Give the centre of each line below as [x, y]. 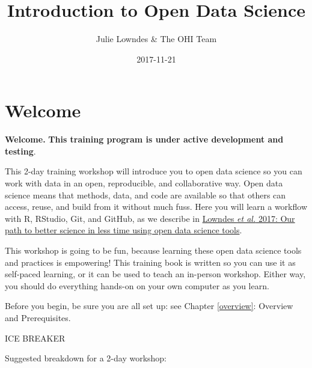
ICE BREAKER [35, 338]
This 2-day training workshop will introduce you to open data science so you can [154, 171]
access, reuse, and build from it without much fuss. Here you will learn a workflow [156, 207]
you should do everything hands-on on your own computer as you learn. [137, 285]
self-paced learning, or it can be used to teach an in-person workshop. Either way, [155, 274]
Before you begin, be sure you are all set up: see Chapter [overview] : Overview [149, 306]
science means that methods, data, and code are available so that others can [145, 195]
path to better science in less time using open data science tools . [124, 230]
